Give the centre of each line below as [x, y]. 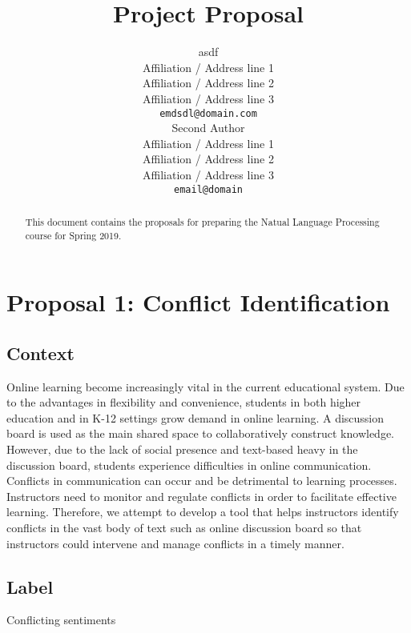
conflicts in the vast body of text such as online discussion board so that [184, 528]
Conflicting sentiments [61, 620]
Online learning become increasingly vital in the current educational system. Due [205, 386]
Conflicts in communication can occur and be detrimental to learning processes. [202, 481]
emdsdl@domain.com [208, 113]
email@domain [208, 189]
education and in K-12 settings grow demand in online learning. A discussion [195, 417]
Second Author [208, 128]
